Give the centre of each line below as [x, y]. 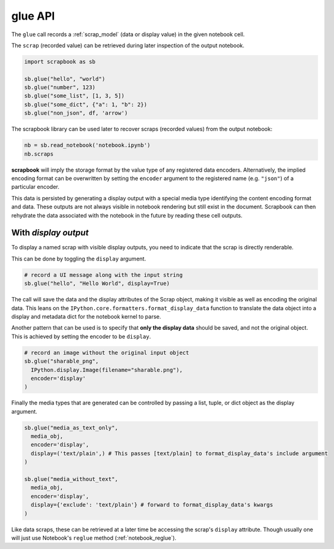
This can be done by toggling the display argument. [79, 259]
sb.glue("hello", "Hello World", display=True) [97, 284]
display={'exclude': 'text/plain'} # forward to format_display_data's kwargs [152, 505]
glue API [33, 16]
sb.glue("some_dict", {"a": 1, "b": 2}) [85, 104]
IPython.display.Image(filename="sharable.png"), [107, 370]
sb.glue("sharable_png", [62, 361]
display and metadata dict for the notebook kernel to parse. [86, 316]
